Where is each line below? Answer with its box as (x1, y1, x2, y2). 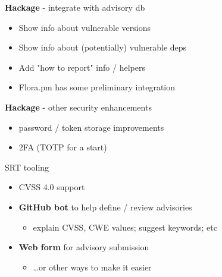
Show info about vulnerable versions (18, 21, 151, 33)
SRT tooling (5, 160, 49, 173)
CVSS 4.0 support (18, 181, 85, 193)
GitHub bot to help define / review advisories (18, 200, 192, 213)
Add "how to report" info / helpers (18, 61, 145, 73)
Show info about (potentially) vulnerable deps (18, 41, 187, 53)
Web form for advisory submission (18, 241, 149, 253)
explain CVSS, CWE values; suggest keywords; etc (33, 221, 217, 233)
